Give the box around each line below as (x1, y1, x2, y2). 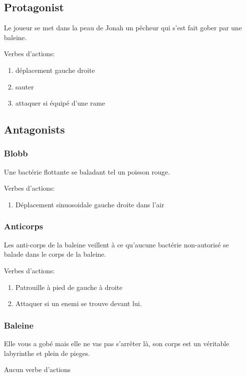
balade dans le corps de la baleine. (4, 249, 106, 259)
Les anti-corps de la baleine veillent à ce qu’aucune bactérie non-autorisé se (4, 239, 229, 249)
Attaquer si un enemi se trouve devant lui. (15, 298, 142, 309)
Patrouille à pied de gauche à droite (15, 282, 123, 292)
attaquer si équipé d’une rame (15, 98, 105, 108)
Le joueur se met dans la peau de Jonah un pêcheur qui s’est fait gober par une (4, 22, 242, 33)
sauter (15, 81, 34, 91)
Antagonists (4, 122, 65, 137)
